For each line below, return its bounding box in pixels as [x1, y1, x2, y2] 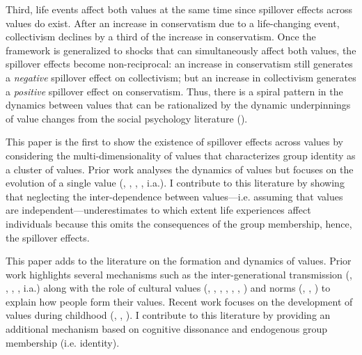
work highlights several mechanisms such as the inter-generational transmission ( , [6, 267, 352, 281]
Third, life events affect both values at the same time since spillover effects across [6, 2, 353, 16]
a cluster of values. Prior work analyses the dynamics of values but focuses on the [6, 161, 354, 176]
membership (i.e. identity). [6, 335, 120, 349]
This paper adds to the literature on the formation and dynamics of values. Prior [6, 253, 352, 268]
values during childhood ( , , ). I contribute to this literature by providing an [6, 308, 331, 322]
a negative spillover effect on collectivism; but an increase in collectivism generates [6, 70, 356, 84]
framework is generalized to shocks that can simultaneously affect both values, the [6, 42, 356, 57]
